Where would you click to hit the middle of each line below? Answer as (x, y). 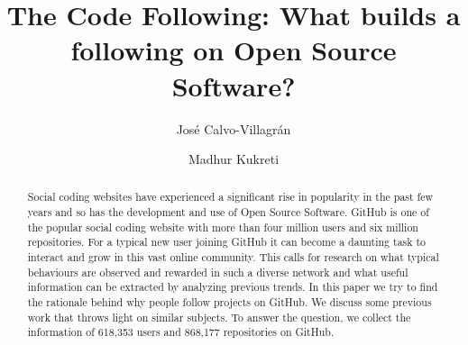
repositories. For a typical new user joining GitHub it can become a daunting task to (227, 242)
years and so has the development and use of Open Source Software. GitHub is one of (228, 212)
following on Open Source (234, 50)
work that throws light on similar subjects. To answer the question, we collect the (219, 317)
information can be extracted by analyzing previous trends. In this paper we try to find (233, 287)
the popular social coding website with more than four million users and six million (223, 227)
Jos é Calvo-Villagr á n (234, 128)
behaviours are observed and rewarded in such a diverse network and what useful (218, 272)
